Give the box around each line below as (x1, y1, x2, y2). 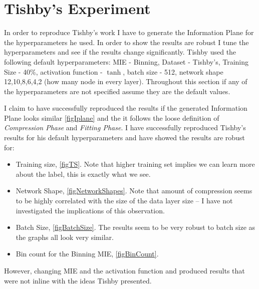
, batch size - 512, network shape (123, 66, 223, 77)
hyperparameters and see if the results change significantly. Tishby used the (4, 47, 236, 57)
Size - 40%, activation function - (4, 66, 103, 77)
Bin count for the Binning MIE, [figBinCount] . (16, 248, 159, 259)
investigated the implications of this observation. (16, 205, 165, 215)
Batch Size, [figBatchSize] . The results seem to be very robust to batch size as (16, 222, 255, 232)
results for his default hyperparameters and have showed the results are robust (4, 132, 245, 143)
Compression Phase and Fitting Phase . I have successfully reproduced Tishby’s (4, 122, 246, 133)
